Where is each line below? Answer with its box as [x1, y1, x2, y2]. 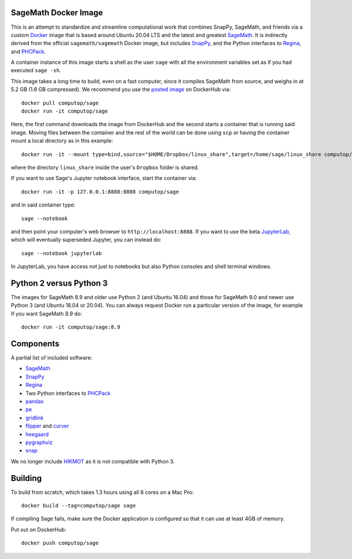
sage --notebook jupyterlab [21, 250, 102, 256]
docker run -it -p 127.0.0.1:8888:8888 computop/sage [21, 188, 179, 195]
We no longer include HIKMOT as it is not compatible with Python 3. [11, 458, 175, 465]
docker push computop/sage [21, 540, 99, 547]
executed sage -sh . [11, 67, 62, 74]
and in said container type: [11, 201, 76, 208]
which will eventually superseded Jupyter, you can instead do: [11, 236, 161, 243]
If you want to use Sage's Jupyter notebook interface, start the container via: [11, 175, 197, 182]
